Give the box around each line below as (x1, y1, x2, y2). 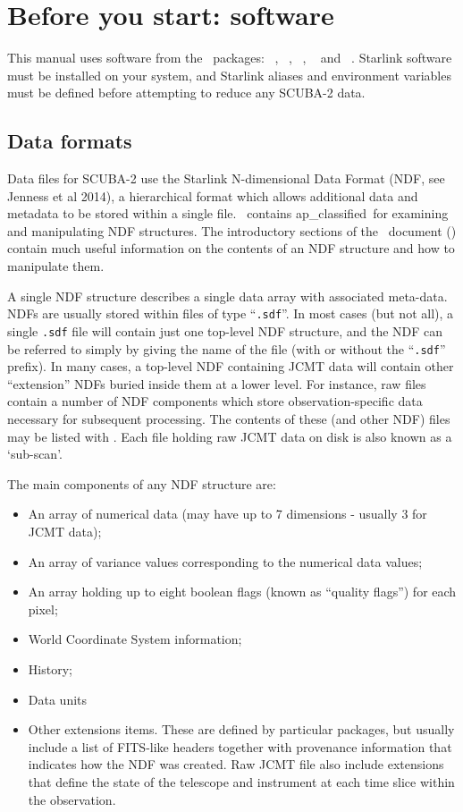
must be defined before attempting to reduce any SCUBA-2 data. (7, 83, 366, 102)
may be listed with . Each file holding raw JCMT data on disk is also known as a (7, 427, 452, 445)
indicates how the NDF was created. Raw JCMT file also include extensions (28, 755, 444, 774)
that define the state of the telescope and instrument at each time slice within (28, 772, 455, 791)
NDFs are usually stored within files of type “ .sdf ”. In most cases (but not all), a (7, 304, 454, 323)
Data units (28, 689, 88, 708)
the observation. (28, 790, 116, 808)
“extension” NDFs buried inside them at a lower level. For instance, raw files (7, 374, 426, 393)
